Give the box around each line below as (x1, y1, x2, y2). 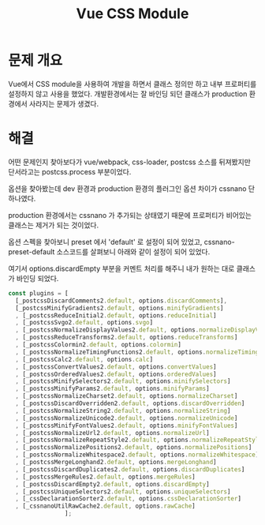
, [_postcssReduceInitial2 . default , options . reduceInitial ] (15, 311, 217, 320)
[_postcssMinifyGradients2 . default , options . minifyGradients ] (15, 304, 224, 312)
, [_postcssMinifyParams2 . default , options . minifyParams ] (15, 384, 211, 393)
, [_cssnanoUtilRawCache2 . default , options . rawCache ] (15, 502, 196, 510)
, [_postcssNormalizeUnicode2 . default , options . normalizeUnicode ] (15, 414, 238, 422)
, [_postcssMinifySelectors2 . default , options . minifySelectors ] (15, 377, 231, 385)
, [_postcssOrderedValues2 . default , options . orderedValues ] (15, 370, 217, 378)
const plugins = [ (8, 289, 69, 297)
